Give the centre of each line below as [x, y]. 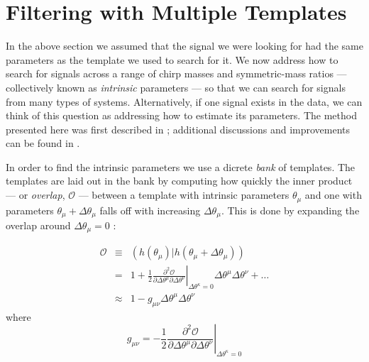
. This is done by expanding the [290, 210]
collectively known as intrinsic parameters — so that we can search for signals [176, 87]
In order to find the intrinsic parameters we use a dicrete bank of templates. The [181, 166]
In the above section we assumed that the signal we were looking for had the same [184, 46]
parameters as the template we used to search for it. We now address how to [172, 59]
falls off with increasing [150, 210]
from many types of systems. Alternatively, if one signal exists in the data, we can [184, 101]
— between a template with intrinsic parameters [184, 195]
